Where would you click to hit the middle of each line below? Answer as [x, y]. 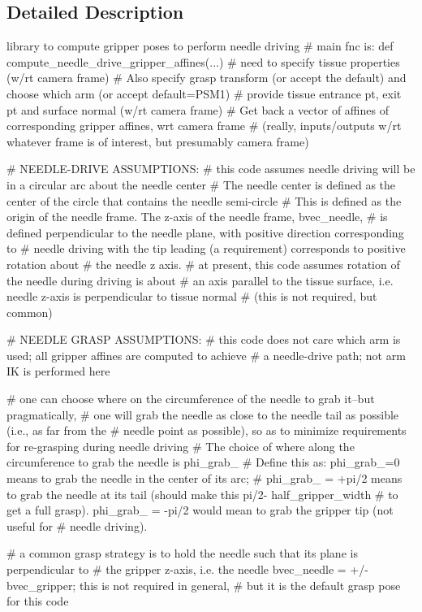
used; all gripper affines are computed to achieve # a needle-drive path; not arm [206, 355]
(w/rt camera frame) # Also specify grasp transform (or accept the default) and [207, 78]
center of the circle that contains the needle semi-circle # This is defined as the [204, 200]
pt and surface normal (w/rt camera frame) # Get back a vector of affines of [198, 109]
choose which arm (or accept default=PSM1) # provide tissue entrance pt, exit [204, 93]
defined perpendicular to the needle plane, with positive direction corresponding [205, 232]
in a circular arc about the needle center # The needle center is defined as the [201, 184]
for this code [38, 601]
